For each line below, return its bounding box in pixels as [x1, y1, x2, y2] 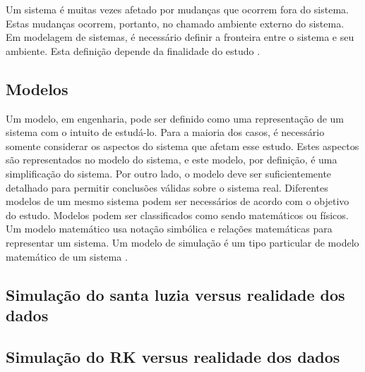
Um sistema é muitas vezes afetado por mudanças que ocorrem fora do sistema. [6, 2, 349, 16]
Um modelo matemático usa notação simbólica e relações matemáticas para [6, 221, 333, 236]
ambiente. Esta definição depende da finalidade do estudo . [6, 43, 261, 58]
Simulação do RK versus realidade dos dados [6, 345, 340, 367]
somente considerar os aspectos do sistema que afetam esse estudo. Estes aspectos [6, 138, 359, 153]
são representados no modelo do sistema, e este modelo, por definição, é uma [6, 152, 337, 167]
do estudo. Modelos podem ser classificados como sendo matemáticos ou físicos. [6, 207, 349, 222]
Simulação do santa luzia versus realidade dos [6, 283, 345, 305]
